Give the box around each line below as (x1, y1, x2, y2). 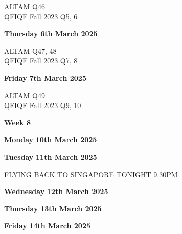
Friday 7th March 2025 (4, 72, 86, 83)
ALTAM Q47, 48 (4, 45, 57, 56)
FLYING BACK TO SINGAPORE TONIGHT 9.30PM (4, 168, 178, 179)
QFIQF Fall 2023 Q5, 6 (4, 11, 78, 22)
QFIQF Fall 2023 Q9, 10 (4, 100, 81, 111)
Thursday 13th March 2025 (4, 203, 102, 214)
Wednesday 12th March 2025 (4, 186, 108, 197)
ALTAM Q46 (4, 1, 45, 11)
